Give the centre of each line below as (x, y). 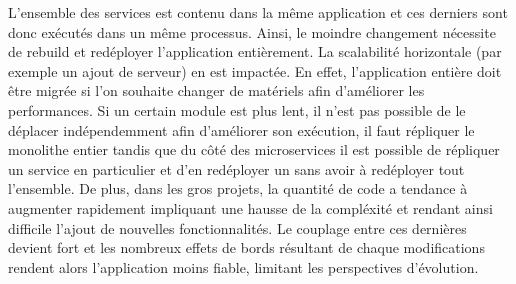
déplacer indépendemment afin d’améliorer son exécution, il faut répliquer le (241, 129)
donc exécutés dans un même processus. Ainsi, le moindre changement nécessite (252, 31)
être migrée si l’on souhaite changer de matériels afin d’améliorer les (216, 90)
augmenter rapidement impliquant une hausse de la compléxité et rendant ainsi (250, 207)
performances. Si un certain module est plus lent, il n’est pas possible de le (237, 109)
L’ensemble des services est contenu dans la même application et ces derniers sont (258, 12)
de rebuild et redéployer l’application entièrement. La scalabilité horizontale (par (255, 51)
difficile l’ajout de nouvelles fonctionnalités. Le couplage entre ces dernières (237, 227)
